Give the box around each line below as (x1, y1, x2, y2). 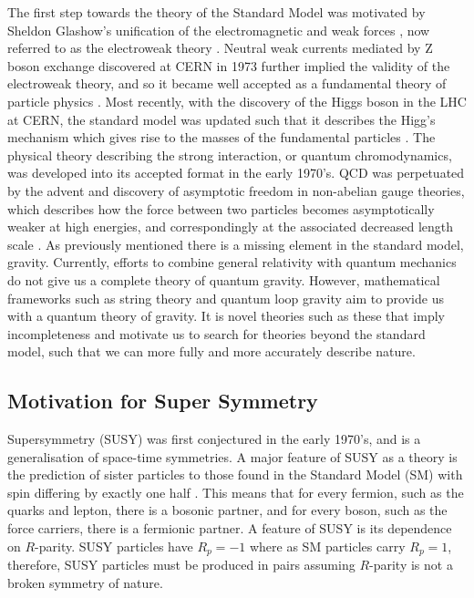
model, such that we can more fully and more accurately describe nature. (7, 342, 416, 361)
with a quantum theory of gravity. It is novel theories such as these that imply (7, 306, 445, 325)
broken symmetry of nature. (7, 572, 163, 592)
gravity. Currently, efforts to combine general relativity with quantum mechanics (7, 253, 457, 272)
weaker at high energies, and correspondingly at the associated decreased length (7, 217, 454, 236)
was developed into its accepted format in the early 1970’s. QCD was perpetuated (7, 163, 465, 182)
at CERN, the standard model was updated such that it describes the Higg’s (7, 109, 436, 129)
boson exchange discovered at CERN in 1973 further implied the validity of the (7, 56, 450, 75)
